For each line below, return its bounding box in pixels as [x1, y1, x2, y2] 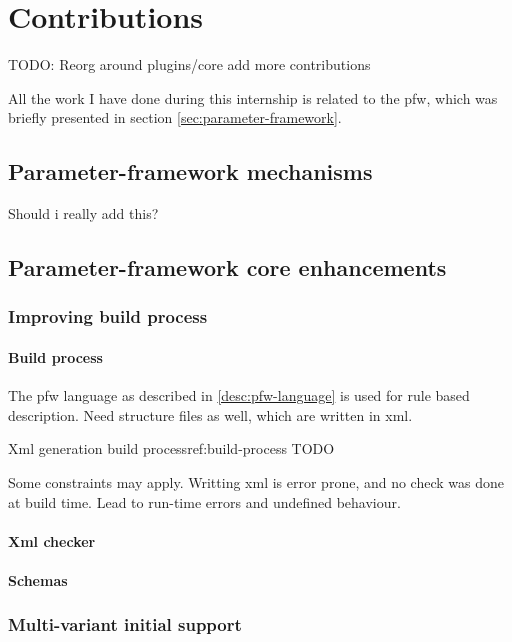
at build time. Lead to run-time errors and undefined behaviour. [8, 491, 401, 512]
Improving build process [8, 304, 208, 329]
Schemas [8, 569, 68, 590]
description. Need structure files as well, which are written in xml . [8, 404, 413, 425]
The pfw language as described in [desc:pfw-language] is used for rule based [8, 385, 470, 406]
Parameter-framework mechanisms [8, 156, 373, 187]
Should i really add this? [8, 203, 159, 224]
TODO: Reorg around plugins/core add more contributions [8, 54, 371, 75]
